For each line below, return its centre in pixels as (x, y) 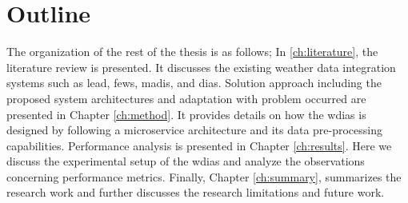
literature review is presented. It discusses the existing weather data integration (201, 67)
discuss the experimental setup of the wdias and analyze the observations (186, 161)
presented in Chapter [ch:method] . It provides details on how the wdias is (186, 114)
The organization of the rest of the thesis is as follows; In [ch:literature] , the (192, 52)
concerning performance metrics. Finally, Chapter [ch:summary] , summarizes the (204, 176)
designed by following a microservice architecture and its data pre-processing (194, 130)
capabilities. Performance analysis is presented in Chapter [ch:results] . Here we (199, 145)
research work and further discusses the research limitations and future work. (196, 192)
